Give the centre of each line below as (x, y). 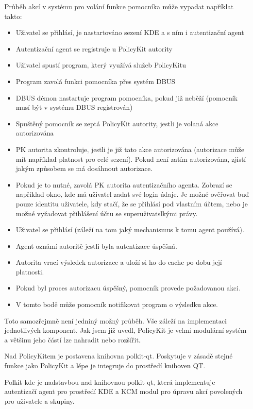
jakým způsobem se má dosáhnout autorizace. (84, 168)
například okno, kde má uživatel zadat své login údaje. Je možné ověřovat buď (132, 194)
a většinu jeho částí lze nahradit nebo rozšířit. (73, 339)
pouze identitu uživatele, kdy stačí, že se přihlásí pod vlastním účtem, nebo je (132, 203)
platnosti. (30, 271)
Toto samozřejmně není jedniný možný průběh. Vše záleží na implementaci (116, 320)
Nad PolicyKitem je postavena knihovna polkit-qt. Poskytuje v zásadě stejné (118, 356)
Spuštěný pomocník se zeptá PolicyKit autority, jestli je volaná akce (117, 123)
